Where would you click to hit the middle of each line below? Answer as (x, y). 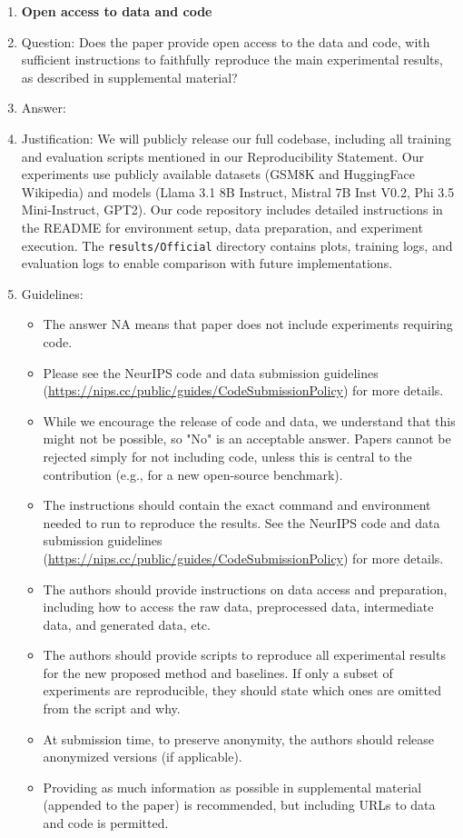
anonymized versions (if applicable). (143, 757)
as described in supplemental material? (129, 77)
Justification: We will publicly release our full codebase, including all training (236, 138)
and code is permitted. (106, 823)
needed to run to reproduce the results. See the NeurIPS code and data (241, 522)
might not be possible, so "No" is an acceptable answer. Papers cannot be (247, 439)
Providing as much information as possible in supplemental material (232, 787)
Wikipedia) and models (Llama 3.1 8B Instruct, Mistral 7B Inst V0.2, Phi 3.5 (238, 191)
